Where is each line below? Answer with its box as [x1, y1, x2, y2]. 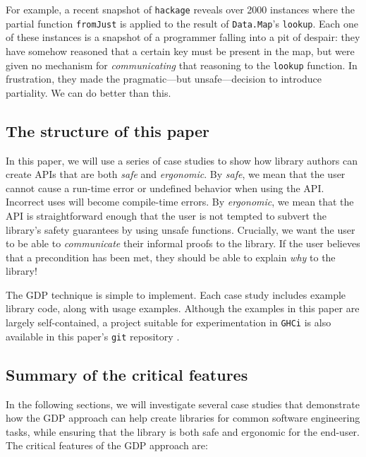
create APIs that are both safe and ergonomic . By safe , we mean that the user [6, 167, 346, 182]
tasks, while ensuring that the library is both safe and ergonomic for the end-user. [6, 424, 360, 439]
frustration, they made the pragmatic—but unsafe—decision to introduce [6, 71, 322, 86]
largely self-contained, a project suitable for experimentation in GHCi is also [6, 315, 331, 330]
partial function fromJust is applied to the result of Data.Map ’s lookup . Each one [6, 16, 358, 30]
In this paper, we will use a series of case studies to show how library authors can [6, 153, 358, 167]
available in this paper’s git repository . [6, 328, 180, 343]
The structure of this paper [6, 119, 210, 141]
